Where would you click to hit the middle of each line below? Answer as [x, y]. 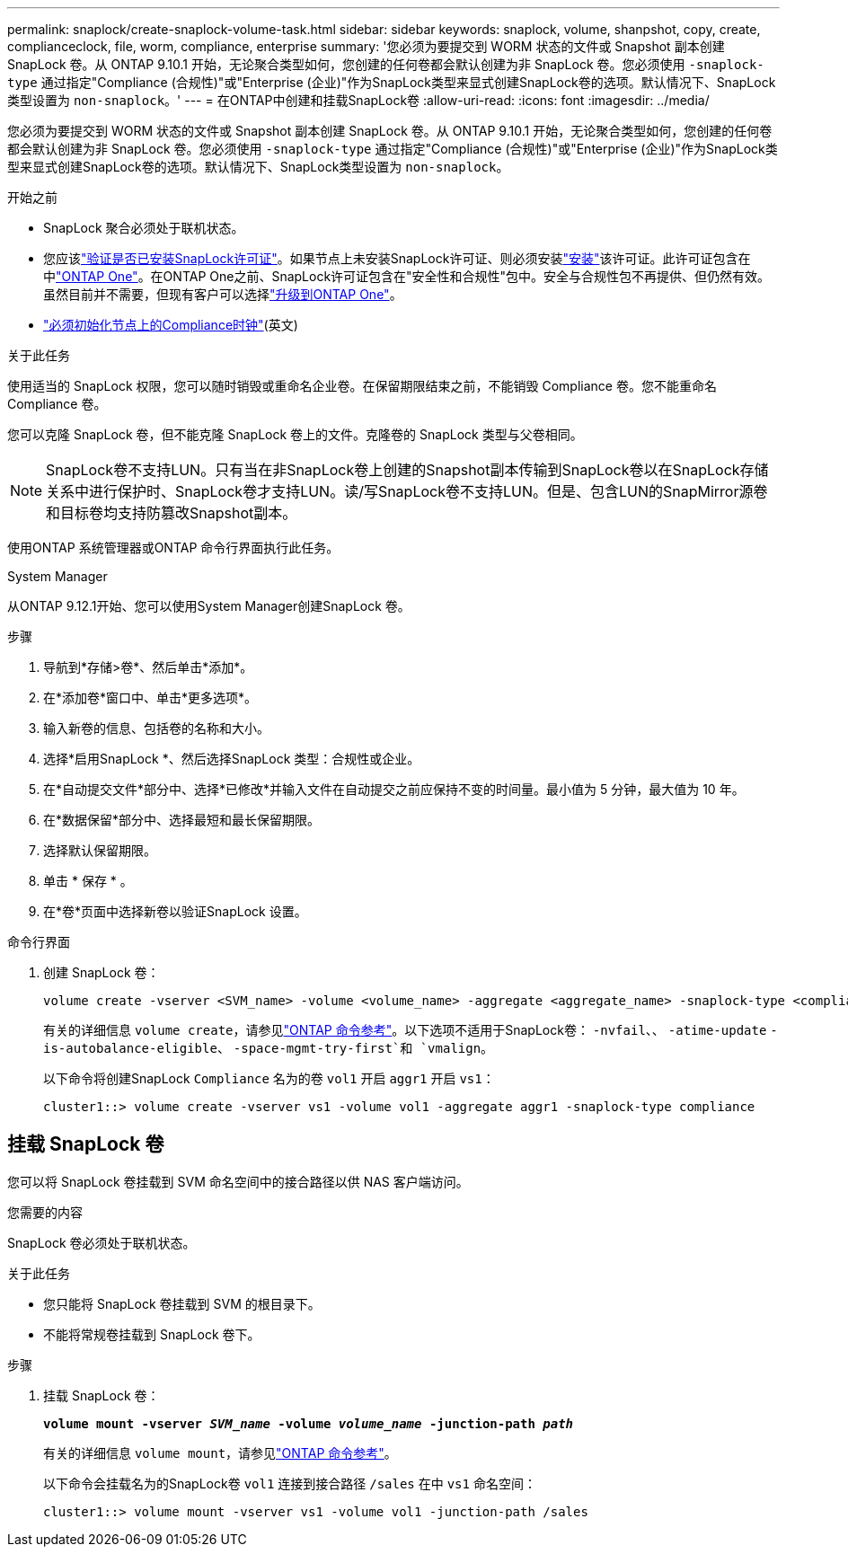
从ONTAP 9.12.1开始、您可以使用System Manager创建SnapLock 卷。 [209, 606]
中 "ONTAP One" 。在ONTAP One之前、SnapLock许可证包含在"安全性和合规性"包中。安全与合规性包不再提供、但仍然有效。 [407, 276]
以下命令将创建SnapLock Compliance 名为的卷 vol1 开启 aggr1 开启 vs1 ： [269, 1078]
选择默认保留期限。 [100, 850]
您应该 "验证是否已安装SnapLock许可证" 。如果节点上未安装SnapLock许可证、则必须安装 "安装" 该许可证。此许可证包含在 [397, 258]
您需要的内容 [45, 1212]
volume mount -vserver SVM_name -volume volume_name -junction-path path [309, 1423]
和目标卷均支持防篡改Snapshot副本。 [172, 513]
